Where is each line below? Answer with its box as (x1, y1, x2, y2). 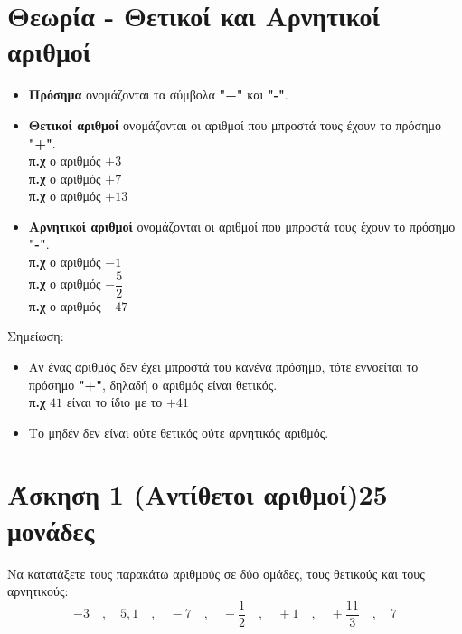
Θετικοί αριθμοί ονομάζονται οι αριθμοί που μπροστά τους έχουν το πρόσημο (28, 115, 441, 134)
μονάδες (7, 511, 95, 548)
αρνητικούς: (7, 582, 69, 601)
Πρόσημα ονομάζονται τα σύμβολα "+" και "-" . (28, 85, 288, 104)
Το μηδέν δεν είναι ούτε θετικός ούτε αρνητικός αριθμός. (28, 422, 329, 441)
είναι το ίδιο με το (66, 393, 163, 412)
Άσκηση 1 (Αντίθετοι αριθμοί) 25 (7, 476, 388, 513)
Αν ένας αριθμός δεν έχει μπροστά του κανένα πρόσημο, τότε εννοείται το (28, 356, 419, 375)
